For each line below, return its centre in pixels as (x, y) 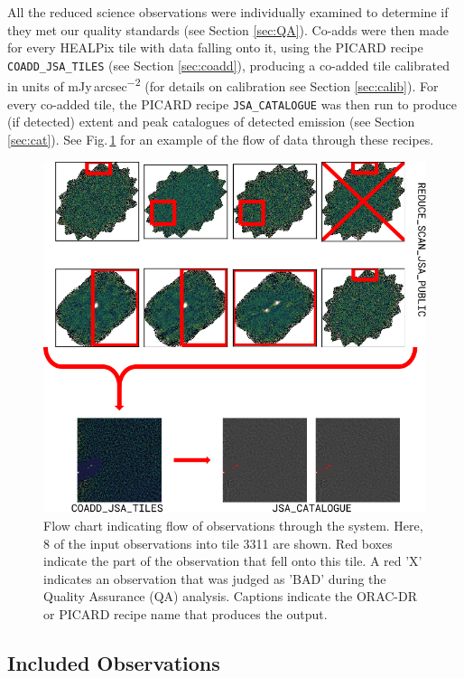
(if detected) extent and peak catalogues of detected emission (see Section (211, 122)
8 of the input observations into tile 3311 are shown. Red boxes (218, 543)
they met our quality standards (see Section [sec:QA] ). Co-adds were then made (228, 29)
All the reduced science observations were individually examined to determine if (228, 12)
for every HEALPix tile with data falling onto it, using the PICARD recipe (215, 47)
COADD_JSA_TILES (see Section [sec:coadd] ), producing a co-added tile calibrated (228, 65)
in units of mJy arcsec (67, 86)
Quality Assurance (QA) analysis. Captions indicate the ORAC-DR (231, 596)
